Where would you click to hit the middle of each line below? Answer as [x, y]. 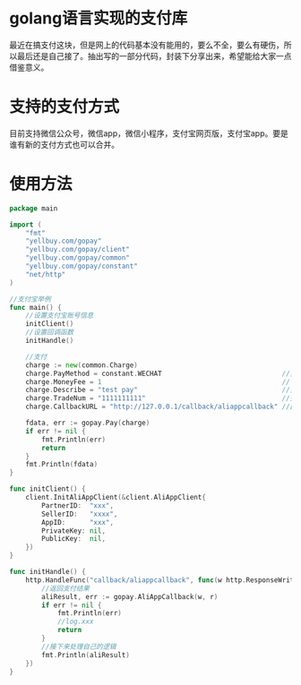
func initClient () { [48, 489]
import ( [26, 225]
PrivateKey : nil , [73, 531]
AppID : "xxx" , [78, 522]
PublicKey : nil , [73, 539]
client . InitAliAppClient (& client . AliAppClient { [116, 498]
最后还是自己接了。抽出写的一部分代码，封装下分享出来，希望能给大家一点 [154, 56]
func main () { [36, 307]
